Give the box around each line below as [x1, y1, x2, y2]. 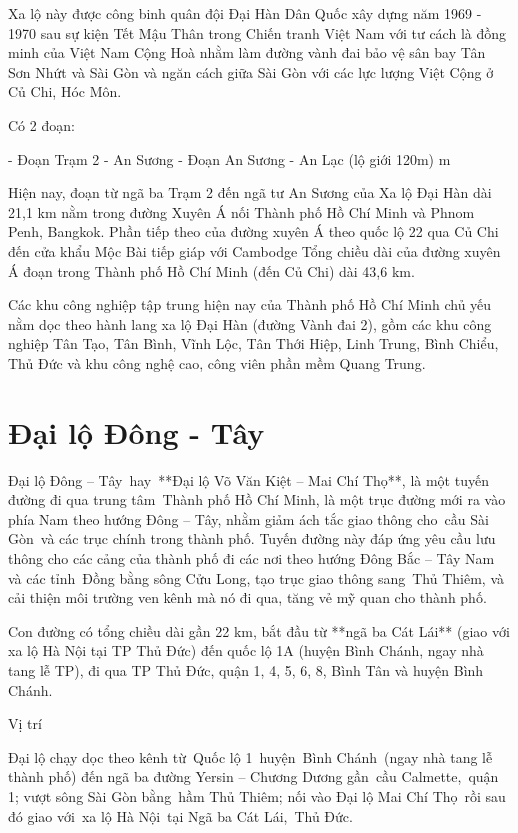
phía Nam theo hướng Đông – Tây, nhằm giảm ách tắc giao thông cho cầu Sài [8, 508, 489, 529]
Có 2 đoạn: [8, 114, 75, 135]
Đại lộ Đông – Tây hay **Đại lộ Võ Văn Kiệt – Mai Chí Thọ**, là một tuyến [8, 469, 489, 490]
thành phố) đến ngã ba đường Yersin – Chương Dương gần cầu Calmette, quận [8, 766, 499, 787]
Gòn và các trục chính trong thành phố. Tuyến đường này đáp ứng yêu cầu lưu [8, 528, 496, 549]
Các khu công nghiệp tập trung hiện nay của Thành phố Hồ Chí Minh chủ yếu [8, 294, 492, 315]
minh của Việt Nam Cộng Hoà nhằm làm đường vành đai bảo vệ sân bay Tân [8, 42, 486, 63]
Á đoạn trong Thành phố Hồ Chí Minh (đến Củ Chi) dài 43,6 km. [8, 260, 415, 281]
